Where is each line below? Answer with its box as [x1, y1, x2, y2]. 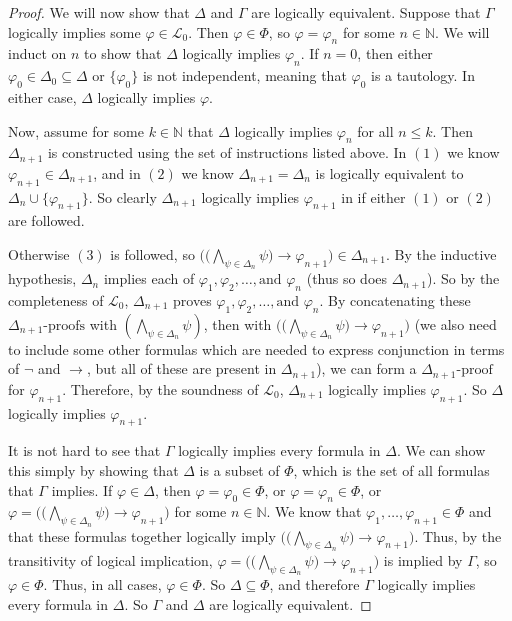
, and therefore [269, 574, 360, 595]
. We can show [396, 440, 486, 461]
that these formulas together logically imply [8, 525, 276, 546]
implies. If [51, 479, 113, 500]
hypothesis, [8, 268, 77, 289]
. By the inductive [385, 244, 497, 265]
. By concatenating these [319, 290, 471, 311]
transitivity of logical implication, [8, 549, 213, 570]
